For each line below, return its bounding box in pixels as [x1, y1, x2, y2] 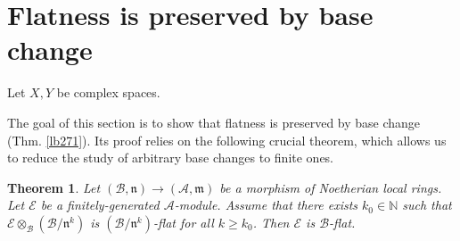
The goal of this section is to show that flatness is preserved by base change [7, 112, 421, 131]
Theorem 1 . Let [7, 178, 101, 196]
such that [402, 195, 452, 214]
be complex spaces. [56, 83, 160, 102]
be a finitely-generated [40, 195, 160, 214]
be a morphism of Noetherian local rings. [219, 178, 442, 196]
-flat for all [152, 212, 214, 231]
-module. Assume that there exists [174, 195, 358, 214]
